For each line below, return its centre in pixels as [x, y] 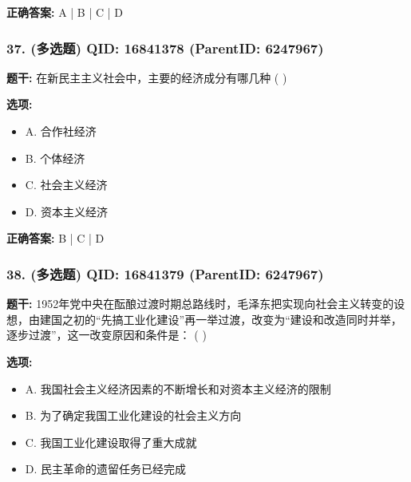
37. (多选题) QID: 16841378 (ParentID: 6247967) [165, 47]
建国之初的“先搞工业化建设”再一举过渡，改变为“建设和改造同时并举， [221, 319]
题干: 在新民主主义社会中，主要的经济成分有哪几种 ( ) [147, 77]
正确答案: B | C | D [55, 238]
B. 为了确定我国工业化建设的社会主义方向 [133, 415]
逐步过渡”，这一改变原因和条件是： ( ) [107, 335]
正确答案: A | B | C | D [65, 12]
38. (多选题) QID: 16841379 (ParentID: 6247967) [165, 273]
